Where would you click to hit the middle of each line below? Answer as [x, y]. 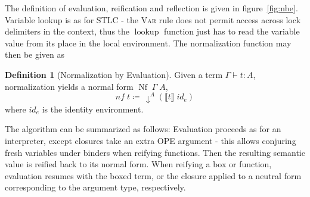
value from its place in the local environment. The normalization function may [148, 43]
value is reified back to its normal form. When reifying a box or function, [138, 164]
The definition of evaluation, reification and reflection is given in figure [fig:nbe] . [151, 8]
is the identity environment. [93, 109]
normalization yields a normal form [69, 86]
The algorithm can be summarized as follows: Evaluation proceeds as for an [143, 129]
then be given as [35, 54]
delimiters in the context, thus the [67, 31]
